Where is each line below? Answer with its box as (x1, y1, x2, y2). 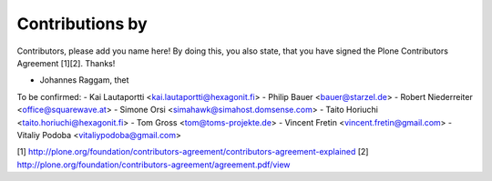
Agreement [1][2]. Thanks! (16, 57, 116, 68)
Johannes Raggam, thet (39, 75, 129, 85)
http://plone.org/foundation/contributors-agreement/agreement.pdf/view (16, 159, 291, 170)
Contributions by (16, 14, 148, 34)
